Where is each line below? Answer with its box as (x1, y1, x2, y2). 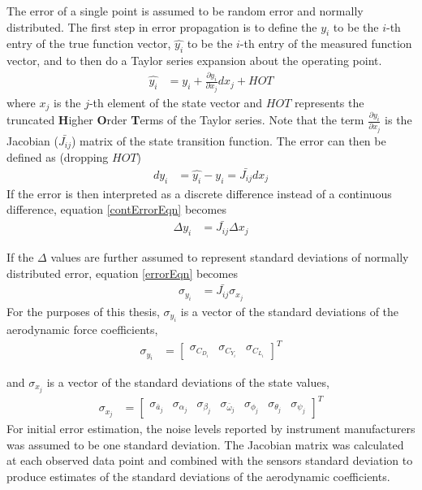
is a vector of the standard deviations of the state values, (46, 373, 329, 390)
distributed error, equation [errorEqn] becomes (6, 264, 238, 281)
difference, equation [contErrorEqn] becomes (6, 201, 226, 218)
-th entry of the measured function (239, 35, 412, 52)
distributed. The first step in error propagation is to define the (6, 18, 317, 35)
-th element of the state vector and (88, 94, 263, 111)
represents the (294, 94, 364, 111)
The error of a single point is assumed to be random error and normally (6, 2, 364, 19)
